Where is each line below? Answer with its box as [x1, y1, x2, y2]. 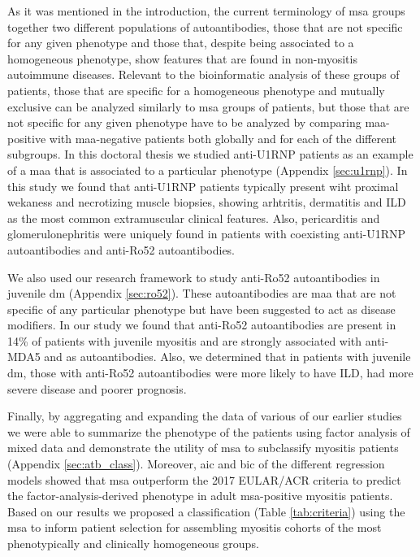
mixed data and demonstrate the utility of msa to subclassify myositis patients [7, 439, 399, 456]
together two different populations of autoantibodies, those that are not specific [7, 18, 403, 35]
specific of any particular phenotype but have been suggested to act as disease [7, 300, 396, 317]
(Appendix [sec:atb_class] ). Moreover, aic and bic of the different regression [7, 455, 385, 472]
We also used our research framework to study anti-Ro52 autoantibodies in [7, 268, 380, 285]
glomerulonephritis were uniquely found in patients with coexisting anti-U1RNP [7, 225, 406, 242]
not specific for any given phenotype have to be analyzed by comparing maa [7, 114, 387, 131]
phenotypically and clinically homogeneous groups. [7, 535, 259, 551]
